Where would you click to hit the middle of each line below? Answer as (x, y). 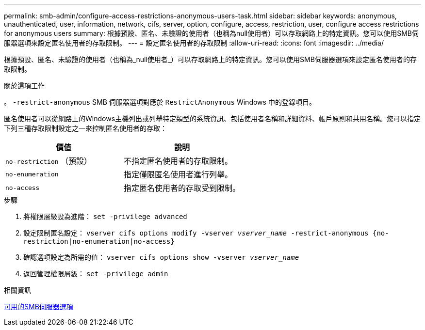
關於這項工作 (24, 86)
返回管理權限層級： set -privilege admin (96, 274)
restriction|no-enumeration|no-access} (99, 241)
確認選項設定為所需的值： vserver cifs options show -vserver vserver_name (161, 257)
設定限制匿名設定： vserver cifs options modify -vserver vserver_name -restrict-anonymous (196, 233)
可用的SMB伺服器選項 (39, 306)
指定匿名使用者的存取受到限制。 (182, 188)
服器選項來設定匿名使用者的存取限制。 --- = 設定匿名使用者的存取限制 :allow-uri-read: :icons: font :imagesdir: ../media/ (194, 43)
